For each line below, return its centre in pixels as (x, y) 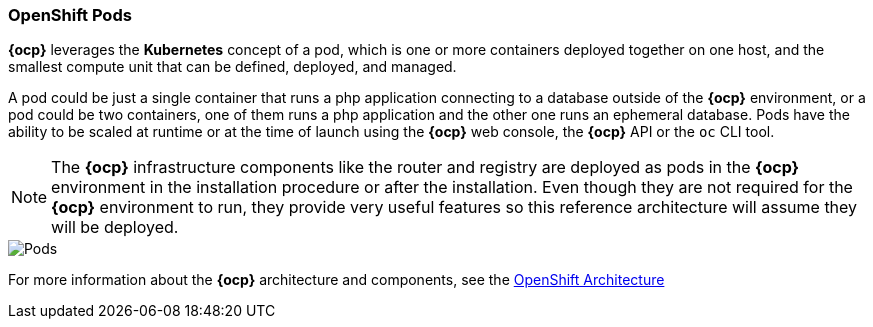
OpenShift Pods (70, 15)
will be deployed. (115, 227)
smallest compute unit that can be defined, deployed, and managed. (232, 67)
